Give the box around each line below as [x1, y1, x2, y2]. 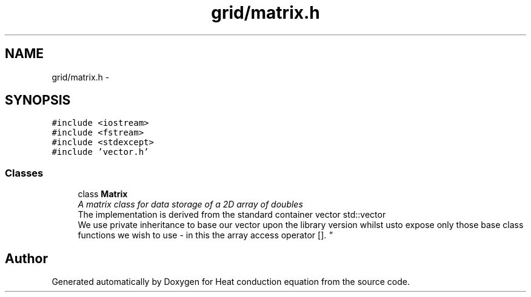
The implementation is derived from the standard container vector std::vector [78, 209, 386, 220]
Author [5, 250, 48, 266]
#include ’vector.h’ [52, 147, 149, 157]
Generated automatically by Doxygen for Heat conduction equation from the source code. [52, 276, 410, 287]
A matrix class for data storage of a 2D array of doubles [78, 199, 303, 210]
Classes [5, 166, 44, 179]
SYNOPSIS [5, 93, 71, 108]
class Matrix [78, 189, 128, 200]
